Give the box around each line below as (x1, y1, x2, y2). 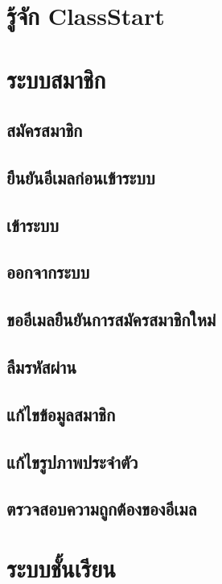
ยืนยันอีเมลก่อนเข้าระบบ (6, 164, 155, 189)
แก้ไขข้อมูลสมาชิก (6, 401, 116, 426)
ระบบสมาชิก (6, 62, 106, 95)
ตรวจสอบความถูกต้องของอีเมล (6, 496, 197, 521)
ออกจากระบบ (6, 259, 90, 284)
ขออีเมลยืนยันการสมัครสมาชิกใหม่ (6, 307, 216, 332)
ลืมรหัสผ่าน (6, 354, 76, 379)
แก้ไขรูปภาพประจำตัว (6, 449, 138, 474)
